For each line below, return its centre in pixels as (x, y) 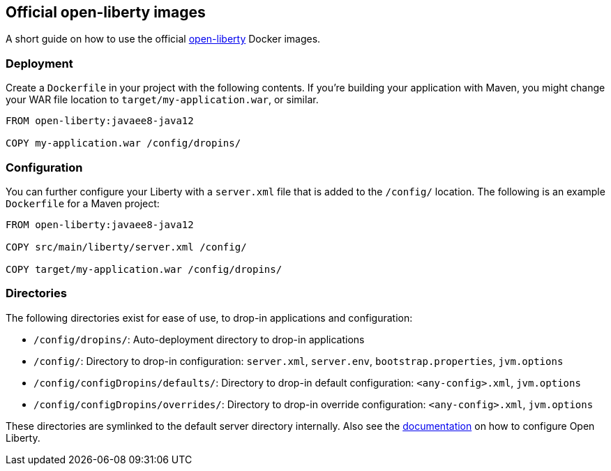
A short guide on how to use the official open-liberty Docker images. (163, 39)
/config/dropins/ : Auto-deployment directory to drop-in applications (199, 339)
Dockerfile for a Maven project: (83, 203)
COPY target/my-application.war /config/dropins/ (144, 269)
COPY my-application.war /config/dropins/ (123, 143)
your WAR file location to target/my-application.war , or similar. (162, 100)
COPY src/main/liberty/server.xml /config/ (126, 247)
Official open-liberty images (106, 12)
